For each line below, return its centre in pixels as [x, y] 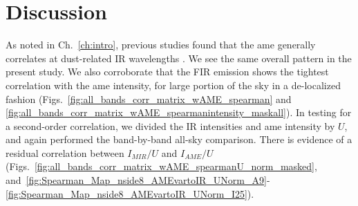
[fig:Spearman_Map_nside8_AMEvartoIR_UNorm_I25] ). [130, 193]
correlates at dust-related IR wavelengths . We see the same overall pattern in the [179, 58]
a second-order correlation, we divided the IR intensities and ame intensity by [170, 125]
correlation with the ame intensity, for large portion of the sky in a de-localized [173, 85]
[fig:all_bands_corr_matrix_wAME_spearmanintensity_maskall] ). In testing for [179, 112]
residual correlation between [65, 152]
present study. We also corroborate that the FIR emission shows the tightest [167, 72]
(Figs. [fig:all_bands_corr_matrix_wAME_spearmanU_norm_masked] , [161, 166]
